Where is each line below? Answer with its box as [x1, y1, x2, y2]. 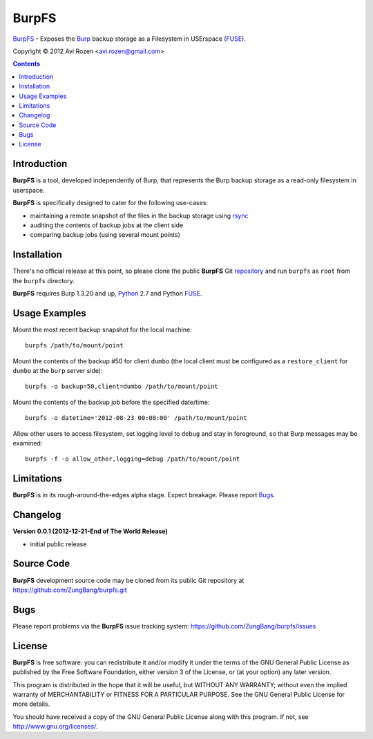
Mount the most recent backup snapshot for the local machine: [12, 325, 193, 334]
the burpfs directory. [12, 276, 75, 285]
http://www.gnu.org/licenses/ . [12, 722, 98, 731]
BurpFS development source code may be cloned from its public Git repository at [12, 576, 245, 584]
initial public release [30, 539, 87, 548]
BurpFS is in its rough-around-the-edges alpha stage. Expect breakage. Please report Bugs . [12, 491, 276, 499]
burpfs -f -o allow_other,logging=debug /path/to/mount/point [25, 455, 240, 463]
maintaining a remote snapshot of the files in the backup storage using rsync [30, 211, 249, 220]
